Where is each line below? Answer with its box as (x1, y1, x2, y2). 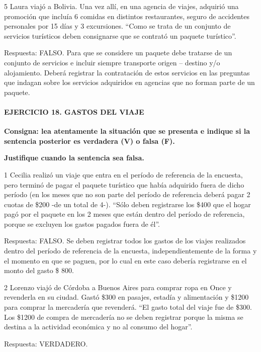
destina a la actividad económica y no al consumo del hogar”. (4, 321, 193, 332)
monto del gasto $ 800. (4, 265, 74, 276)
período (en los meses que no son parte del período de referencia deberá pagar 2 (4, 189, 250, 200)
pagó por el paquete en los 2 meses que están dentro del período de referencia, (4, 209, 245, 219)
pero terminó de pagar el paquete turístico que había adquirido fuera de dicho (4, 179, 244, 190)
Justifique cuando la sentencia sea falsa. (4, 152, 144, 163)
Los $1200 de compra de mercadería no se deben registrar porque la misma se (4, 311, 243, 322)
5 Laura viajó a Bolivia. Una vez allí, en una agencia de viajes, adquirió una (4, 1, 239, 11)
